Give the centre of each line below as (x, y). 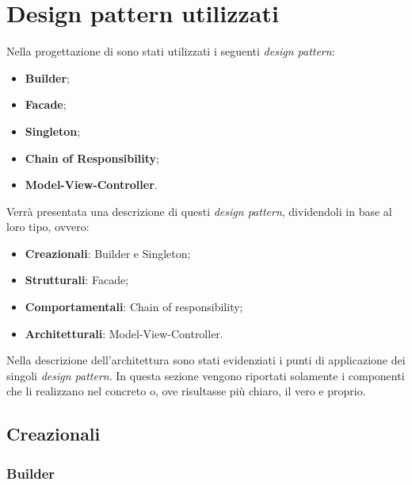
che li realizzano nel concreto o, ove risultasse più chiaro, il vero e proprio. (186, 391)
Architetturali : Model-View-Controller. (124, 333)
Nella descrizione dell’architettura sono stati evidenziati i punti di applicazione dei (206, 360)
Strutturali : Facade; (77, 280)
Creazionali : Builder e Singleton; (108, 253)
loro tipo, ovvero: (48, 227)
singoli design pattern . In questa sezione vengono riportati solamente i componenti (206, 375)
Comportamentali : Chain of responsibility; (134, 307)
